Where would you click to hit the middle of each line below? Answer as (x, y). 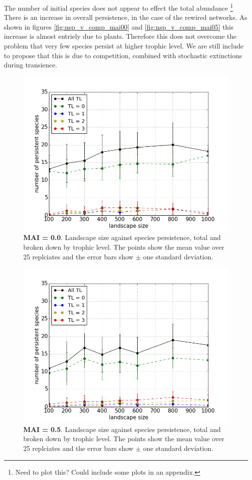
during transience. (31, 65)
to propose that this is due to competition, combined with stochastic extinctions (123, 55)
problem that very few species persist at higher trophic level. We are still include (124, 46)
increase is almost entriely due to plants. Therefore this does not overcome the (120, 36)
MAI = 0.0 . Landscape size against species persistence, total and (122, 237)
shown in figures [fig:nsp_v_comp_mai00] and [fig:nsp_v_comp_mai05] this (119, 26)
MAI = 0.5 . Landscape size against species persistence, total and (122, 429)
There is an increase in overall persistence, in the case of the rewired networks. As (126, 17)
